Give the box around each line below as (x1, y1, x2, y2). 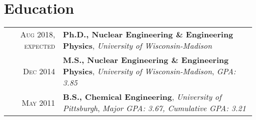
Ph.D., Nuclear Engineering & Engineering (63, 29, 233, 40)
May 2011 (22, 96, 55, 108)
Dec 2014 (23, 65, 55, 77)
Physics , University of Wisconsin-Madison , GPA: (63, 65, 236, 77)
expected (24, 40, 55, 52)
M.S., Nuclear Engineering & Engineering (63, 54, 229, 66)
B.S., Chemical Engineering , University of (63, 91, 222, 103)
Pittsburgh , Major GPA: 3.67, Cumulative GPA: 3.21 (63, 102, 246, 114)
